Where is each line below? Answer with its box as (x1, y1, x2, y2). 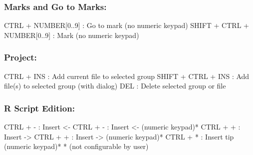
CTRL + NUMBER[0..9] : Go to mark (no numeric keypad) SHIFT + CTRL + (4, 20, 249, 30)
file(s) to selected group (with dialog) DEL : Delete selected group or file (4, 80, 226, 91)
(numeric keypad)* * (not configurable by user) (4, 141, 149, 151)
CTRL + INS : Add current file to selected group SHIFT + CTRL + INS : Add (4, 70, 250, 81)
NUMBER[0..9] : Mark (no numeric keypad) (4, 29, 139, 40)
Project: (4, 51, 37, 63)
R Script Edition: (4, 101, 75, 114)
